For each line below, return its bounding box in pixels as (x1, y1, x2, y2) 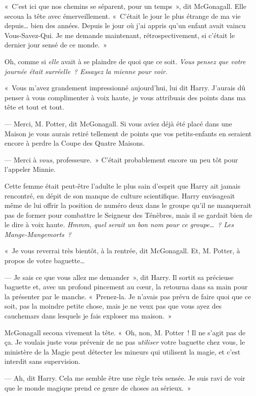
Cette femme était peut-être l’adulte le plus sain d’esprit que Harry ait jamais (4, 180, 241, 191)
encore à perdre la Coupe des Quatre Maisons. (4, 138, 145, 148)
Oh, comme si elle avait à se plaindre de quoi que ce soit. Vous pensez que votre (4, 56, 246, 66)
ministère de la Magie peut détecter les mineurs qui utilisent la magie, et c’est (4, 346, 241, 356)
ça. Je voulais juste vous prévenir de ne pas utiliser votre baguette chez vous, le (4, 337, 245, 347)
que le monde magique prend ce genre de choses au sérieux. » (4, 382, 191, 393)
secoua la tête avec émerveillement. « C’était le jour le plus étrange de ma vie (4, 10, 241, 21)
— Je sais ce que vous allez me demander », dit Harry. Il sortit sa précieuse (4, 272, 234, 282)
